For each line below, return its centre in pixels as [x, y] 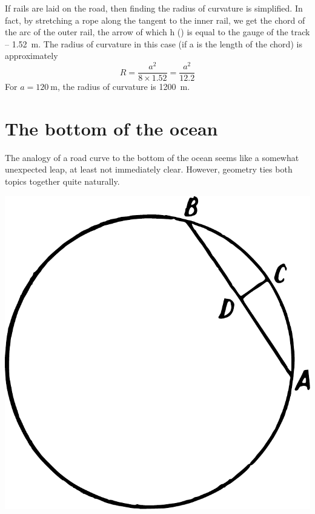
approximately [31, 56]
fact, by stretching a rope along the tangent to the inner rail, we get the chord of [155, 20]
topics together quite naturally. [62, 181]
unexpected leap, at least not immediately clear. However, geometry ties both [149, 169]
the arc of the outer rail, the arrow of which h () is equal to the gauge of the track [157, 32]
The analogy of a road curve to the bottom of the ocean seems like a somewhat [152, 157]
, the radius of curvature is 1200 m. [124, 87]
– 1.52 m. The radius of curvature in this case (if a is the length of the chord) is [154, 43]
